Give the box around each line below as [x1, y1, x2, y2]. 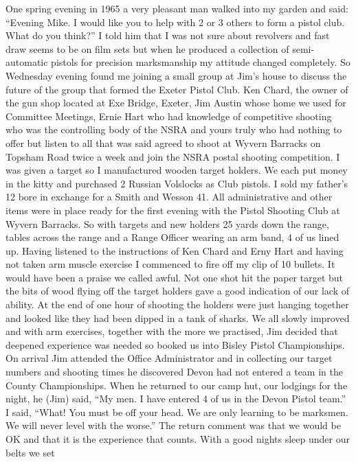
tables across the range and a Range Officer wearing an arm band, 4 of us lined [5, 230, 340, 244]
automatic [5, 55, 48, 69]
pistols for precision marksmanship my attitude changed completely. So [51, 55, 351, 69]
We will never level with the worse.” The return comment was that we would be [5, 418, 341, 432]
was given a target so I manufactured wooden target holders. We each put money [5, 163, 348, 177]
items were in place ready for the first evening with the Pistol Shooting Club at [5, 203, 340, 217]
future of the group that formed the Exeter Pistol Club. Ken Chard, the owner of [5, 82, 348, 96]
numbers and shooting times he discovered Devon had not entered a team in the [5, 365, 343, 379]
